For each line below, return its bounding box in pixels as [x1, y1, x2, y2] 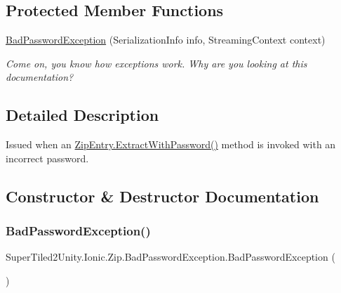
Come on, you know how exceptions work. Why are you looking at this [6, 56, 307, 70]
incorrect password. [6, 150, 89, 165]
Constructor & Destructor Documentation [6, 185, 319, 207]
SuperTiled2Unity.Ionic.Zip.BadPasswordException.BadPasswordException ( [6, 249, 335, 264]
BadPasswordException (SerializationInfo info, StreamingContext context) [6, 32, 326, 47]
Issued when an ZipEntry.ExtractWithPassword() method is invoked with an [6, 137, 336, 152]
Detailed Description [6, 104, 159, 126]
